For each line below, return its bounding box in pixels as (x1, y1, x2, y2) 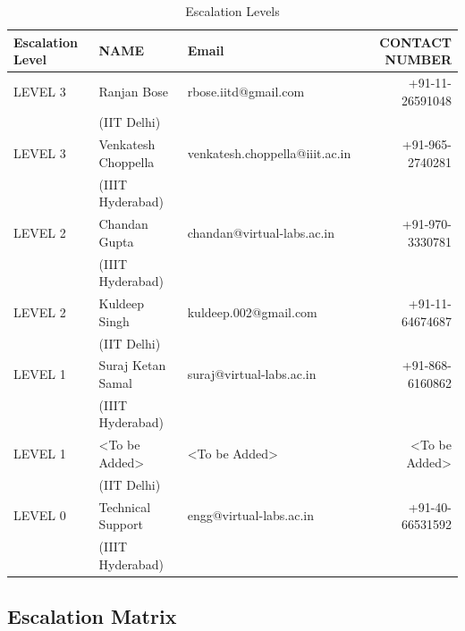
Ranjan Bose (98, 81, 168, 100)
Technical (98, 497, 151, 516)
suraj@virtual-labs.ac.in (187, 365, 317, 383)
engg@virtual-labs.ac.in (187, 506, 315, 525)
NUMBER (385, 50, 452, 69)
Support (98, 515, 143, 534)
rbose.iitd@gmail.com (187, 81, 305, 100)
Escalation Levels (185, 2, 280, 20)
